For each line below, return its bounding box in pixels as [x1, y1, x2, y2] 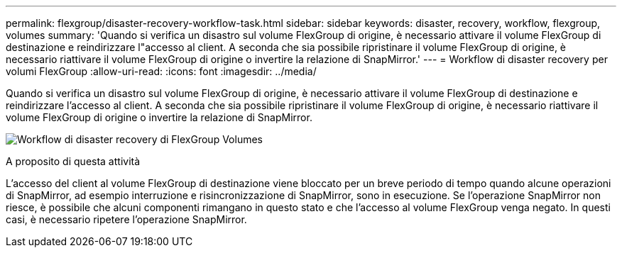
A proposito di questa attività [6, 155, 141, 167]
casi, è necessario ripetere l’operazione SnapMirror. [6, 213, 247, 225]
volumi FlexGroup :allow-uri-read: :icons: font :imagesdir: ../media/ [6, 65, 317, 77]
